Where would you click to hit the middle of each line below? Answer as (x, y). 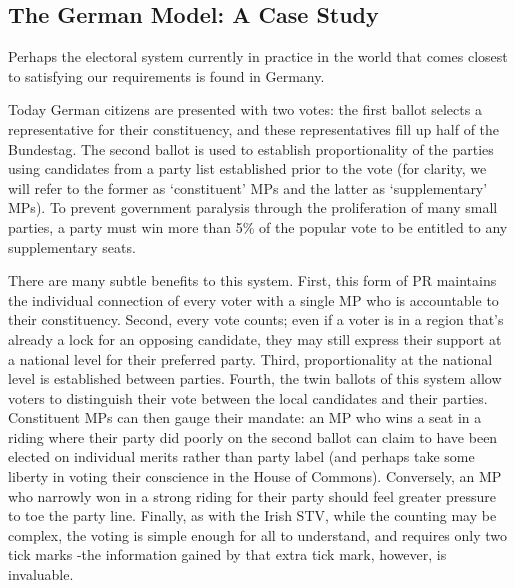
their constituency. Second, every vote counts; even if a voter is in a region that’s (256, 319)
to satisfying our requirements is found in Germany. (166, 75)
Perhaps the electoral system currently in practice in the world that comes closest (258, 56)
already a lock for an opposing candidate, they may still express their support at (255, 338)
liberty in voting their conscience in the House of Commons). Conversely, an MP (255, 476)
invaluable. (41, 574)
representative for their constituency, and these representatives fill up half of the (254, 128)
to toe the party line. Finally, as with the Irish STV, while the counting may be (252, 515)
